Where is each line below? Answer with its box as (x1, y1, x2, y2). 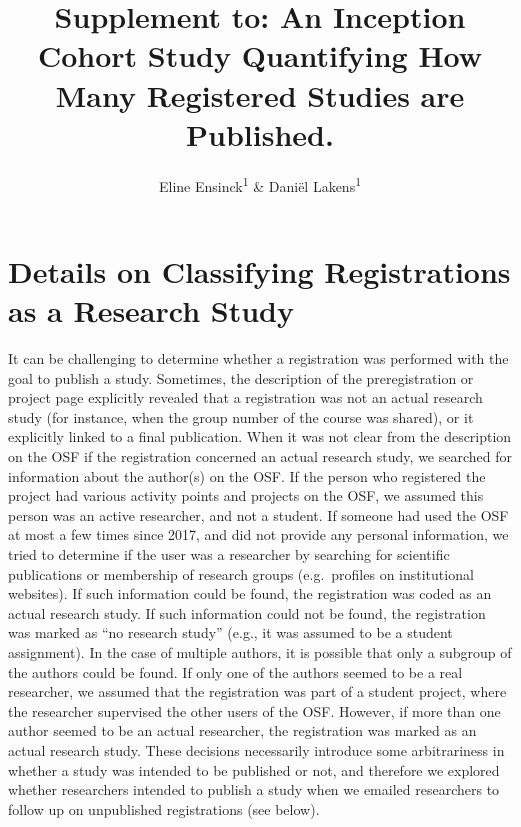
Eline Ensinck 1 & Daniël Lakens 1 (158, 172, 362, 196)
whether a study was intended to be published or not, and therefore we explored (8, 759, 500, 780)
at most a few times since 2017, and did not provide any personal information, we (8, 524, 509, 545)
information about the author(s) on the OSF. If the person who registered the (8, 465, 486, 486)
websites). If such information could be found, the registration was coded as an (8, 583, 492, 604)
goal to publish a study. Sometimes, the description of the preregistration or (8, 367, 474, 388)
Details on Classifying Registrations (8, 250, 511, 291)
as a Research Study (8, 290, 294, 331)
